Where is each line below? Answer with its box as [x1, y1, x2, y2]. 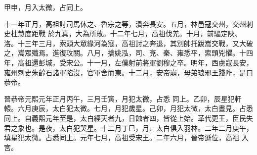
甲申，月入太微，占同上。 [4, 2, 87, 12]
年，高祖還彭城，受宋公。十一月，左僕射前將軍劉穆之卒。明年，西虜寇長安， [4, 57, 253, 67]
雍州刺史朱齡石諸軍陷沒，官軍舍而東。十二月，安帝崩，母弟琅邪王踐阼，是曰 [4, 67, 253, 77]
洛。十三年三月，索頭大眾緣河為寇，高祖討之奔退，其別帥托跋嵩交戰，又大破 [4, 38, 253, 48]
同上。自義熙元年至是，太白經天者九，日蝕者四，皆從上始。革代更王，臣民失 [4, 112, 253, 123]
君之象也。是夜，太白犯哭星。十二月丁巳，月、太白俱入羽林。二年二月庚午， [4, 122, 253, 133]
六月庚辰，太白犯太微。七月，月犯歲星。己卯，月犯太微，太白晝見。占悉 [17, 103, 253, 113]
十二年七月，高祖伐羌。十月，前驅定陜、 [110, 28, 242, 39]
